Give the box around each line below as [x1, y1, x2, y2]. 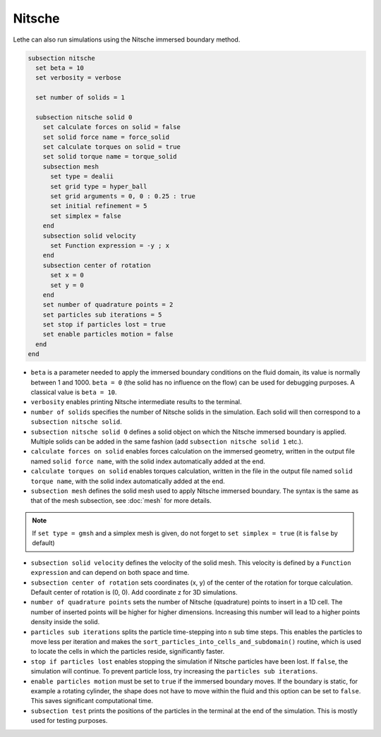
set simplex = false [50, 212, 121, 220]
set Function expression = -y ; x [50, 241, 169, 250]
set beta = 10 [35, 63, 85, 72]
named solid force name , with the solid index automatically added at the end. [30, 457, 266, 465]
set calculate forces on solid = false [42, 123, 181, 131]
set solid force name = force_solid [42, 133, 169, 141]
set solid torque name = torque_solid [42, 152, 177, 161]
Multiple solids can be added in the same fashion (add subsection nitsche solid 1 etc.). [30, 437, 303, 446]
